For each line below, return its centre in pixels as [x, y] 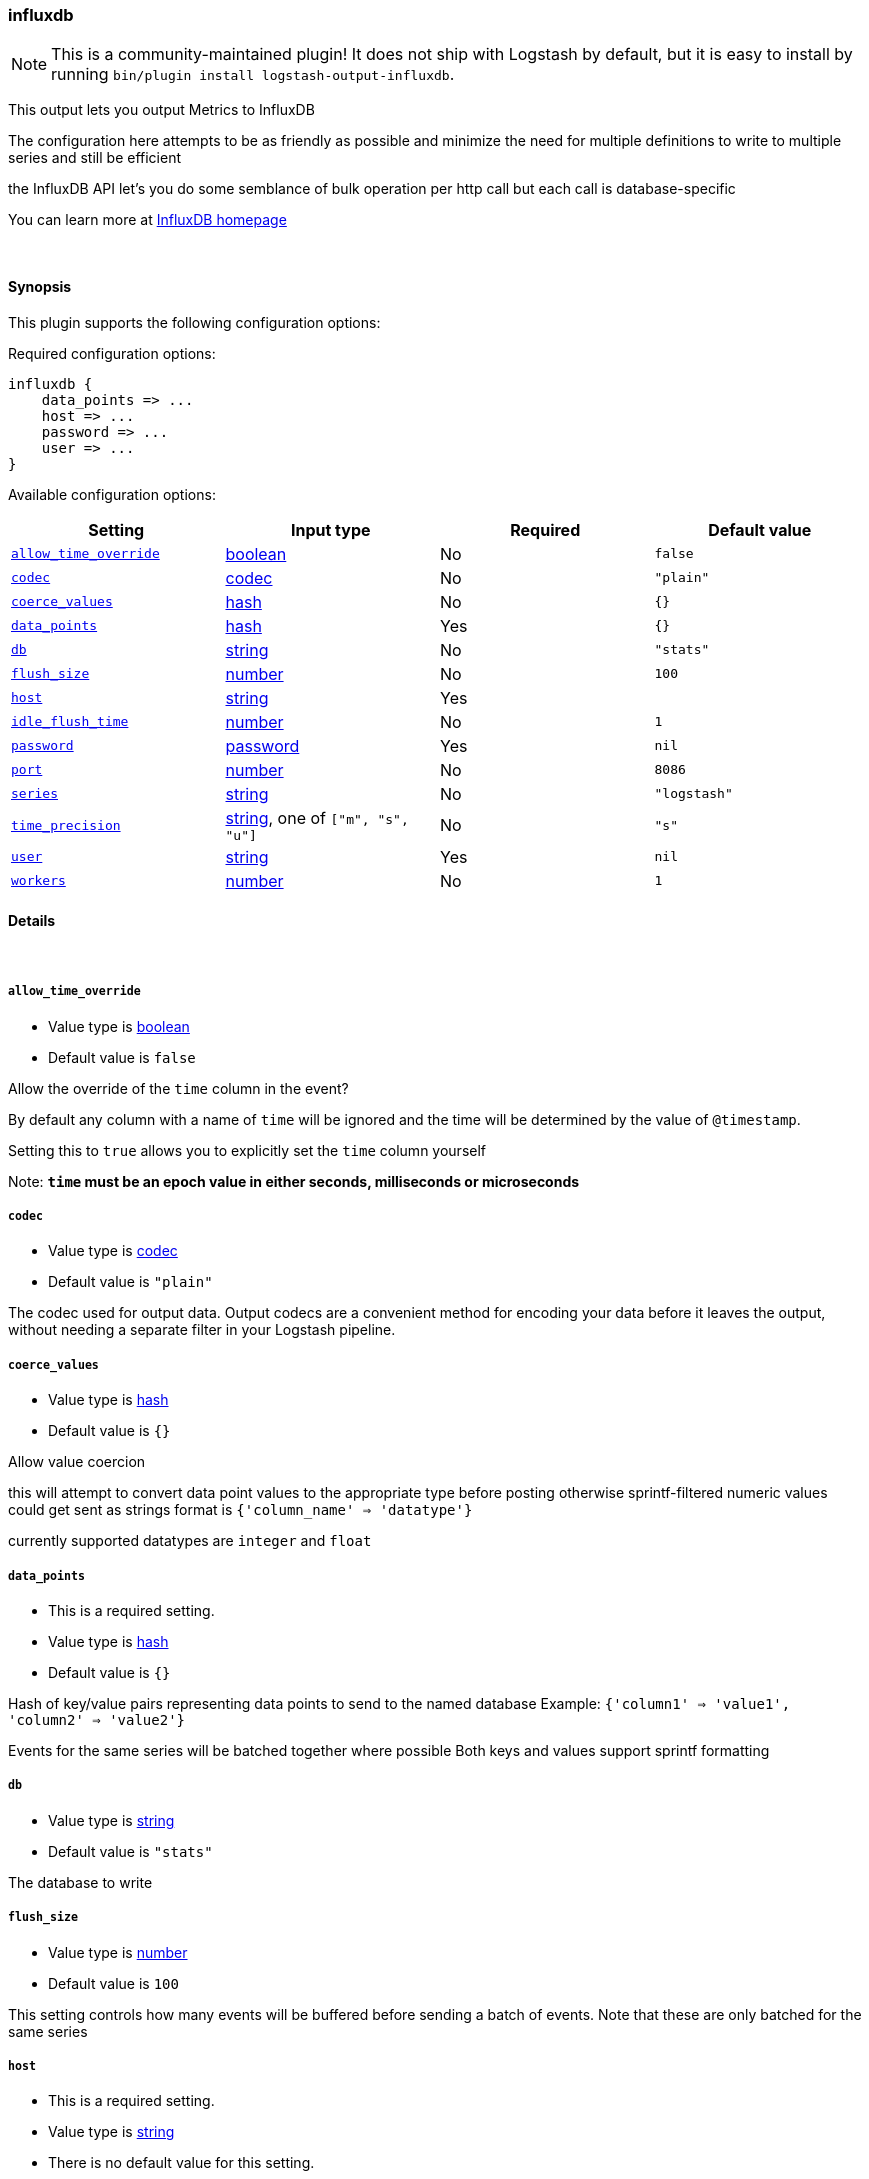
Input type [330, 529]
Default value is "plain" [130, 1282]
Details [32, 921]
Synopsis [40, 286]
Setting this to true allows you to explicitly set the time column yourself [247, 1150]
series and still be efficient [95, 158]
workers [38, 881]
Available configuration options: [112, 494]
